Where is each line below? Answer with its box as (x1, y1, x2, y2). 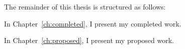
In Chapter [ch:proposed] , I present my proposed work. (4, 35, 174, 45)
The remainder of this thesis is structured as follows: (4, 1, 166, 11)
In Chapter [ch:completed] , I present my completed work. (4, 18, 181, 28)
